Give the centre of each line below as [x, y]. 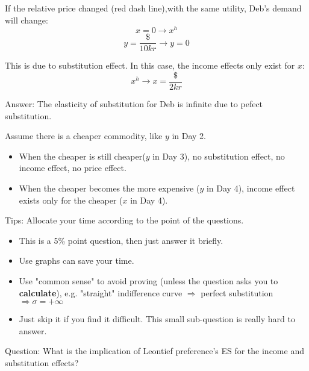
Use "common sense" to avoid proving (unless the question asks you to [148, 280]
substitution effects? [42, 362]
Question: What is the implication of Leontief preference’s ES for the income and [154, 351]
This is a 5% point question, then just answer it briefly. [121, 240]
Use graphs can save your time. [76, 260]
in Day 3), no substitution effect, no [219, 156]
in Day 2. [189, 136]
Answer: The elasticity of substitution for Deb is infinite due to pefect [134, 103]
